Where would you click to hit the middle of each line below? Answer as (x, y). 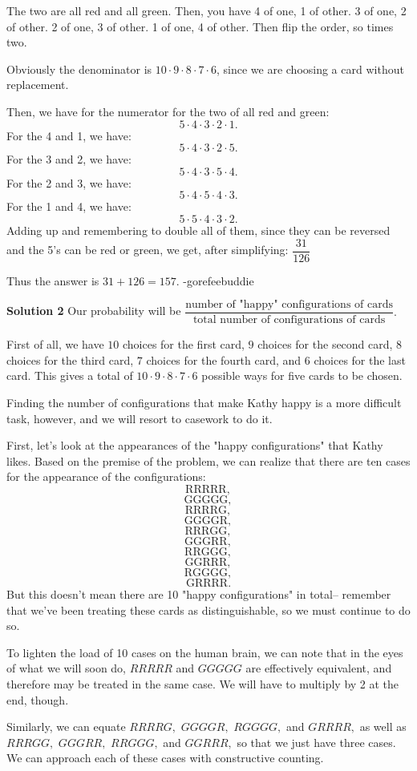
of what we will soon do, (67, 668)
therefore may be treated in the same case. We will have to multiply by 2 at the (203, 683)
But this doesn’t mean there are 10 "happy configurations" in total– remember (199, 594)
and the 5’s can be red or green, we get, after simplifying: (148, 249)
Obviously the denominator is (79, 69)
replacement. (38, 85)
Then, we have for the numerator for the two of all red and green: (168, 111)
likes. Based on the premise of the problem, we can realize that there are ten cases (208, 460)
